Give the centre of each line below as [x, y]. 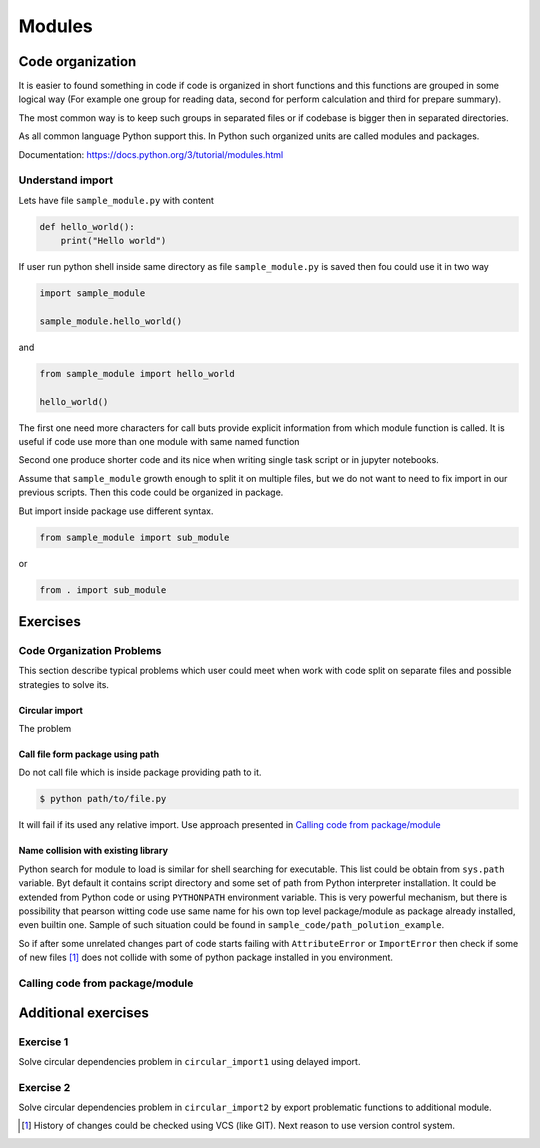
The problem [45, 729]
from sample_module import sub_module [134, 537]
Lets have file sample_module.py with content [116, 200]
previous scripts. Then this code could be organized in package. [151, 492]
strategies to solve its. [64, 684]
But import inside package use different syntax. [116, 511]
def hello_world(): [87, 226]
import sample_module [92, 293]
